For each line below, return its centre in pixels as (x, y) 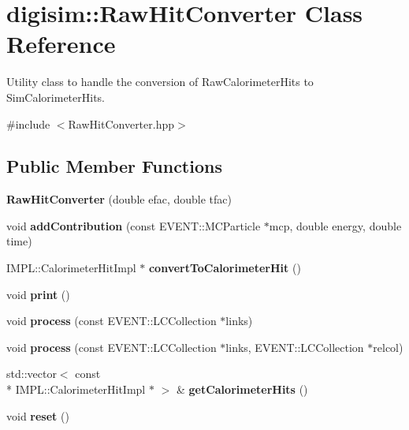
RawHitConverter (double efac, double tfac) (119, 199)
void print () (38, 294)
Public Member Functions (114, 166)
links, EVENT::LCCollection (295, 347)
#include (28, 123)
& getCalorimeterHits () (242, 389)
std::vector (32, 374)
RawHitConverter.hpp (121, 123)
